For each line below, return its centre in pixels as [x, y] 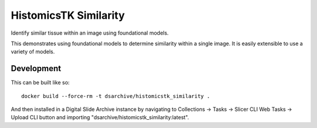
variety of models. [33, 52]
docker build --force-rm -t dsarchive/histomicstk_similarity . [116, 96]
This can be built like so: [40, 83]
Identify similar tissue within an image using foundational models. [90, 33]
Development [36, 68]
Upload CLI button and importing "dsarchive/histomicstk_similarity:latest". [100, 117]
